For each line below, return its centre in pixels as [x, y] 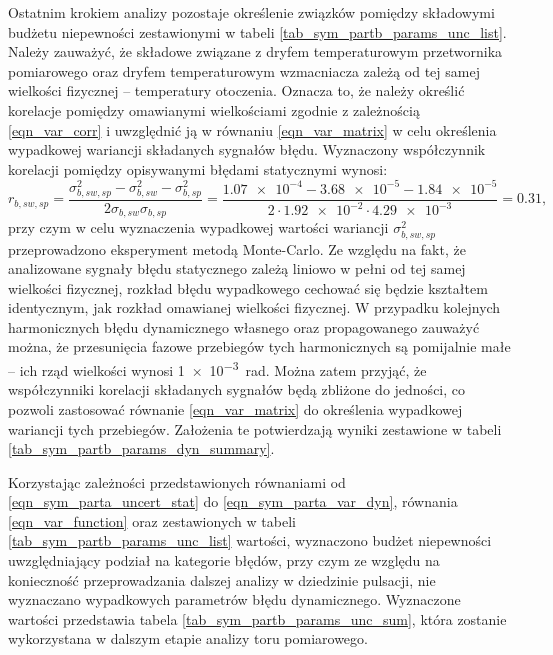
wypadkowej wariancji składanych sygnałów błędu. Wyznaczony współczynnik [247, 149]
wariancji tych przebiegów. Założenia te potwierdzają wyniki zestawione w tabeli [255, 428]
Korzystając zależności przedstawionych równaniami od [177, 481]
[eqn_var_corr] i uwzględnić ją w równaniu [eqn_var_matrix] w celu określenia [252, 129]
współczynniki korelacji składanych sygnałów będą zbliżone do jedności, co [237, 389]
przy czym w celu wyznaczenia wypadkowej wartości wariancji [198, 227]
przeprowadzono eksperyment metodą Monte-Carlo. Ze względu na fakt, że [237, 248]
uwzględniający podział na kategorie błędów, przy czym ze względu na [224, 560]
